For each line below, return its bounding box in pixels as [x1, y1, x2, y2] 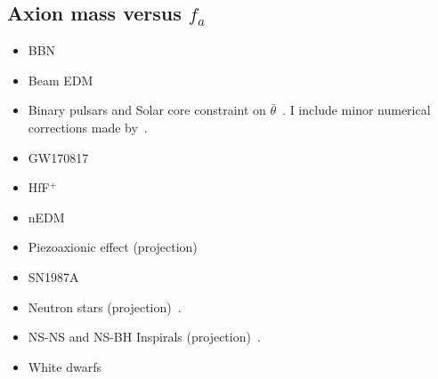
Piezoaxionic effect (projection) [28, 238, 198, 256]
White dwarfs [28, 357, 101, 375]
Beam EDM [28, 70, 93, 89]
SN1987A [28, 267, 79, 286]
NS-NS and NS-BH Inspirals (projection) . [28, 327, 261, 346]
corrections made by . [28, 117, 148, 136]
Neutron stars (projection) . [28, 297, 182, 316]
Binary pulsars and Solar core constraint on [28, 101, 266, 119]
